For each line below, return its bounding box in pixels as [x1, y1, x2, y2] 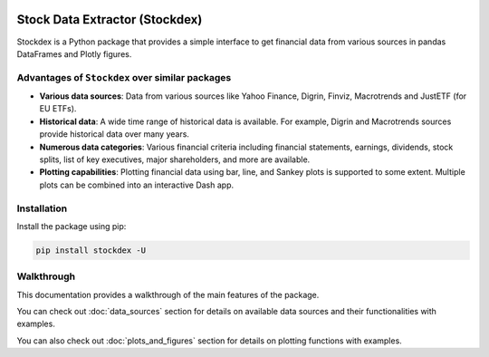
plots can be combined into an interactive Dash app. [39, 179, 235, 190]
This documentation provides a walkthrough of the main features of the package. [16, 289, 320, 300]
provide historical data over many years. [39, 129, 190, 140]
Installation [16, 202, 68, 215]
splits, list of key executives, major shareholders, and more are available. [39, 154, 311, 165]
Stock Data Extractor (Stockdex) [16, 12, 203, 27]
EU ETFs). [39, 103, 77, 114]
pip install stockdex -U [35, 245, 147, 256]
